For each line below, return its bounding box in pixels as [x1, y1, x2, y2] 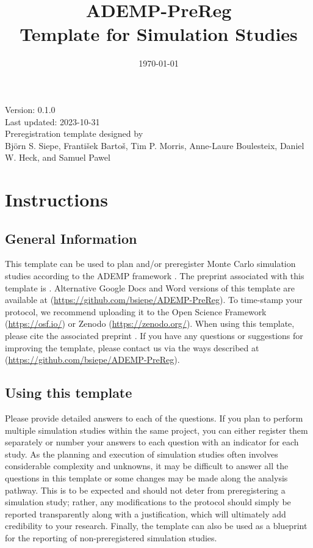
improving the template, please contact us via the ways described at [5, 341, 259, 354]
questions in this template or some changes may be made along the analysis [5, 471, 288, 484]
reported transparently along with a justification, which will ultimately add [5, 507, 286, 520]
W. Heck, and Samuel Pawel [5, 151, 110, 164]
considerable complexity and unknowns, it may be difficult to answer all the [5, 459, 289, 472]
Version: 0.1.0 [5, 103, 56, 115]
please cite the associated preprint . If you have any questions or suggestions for [5, 329, 303, 342]
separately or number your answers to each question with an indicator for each [5, 436, 299, 448]
